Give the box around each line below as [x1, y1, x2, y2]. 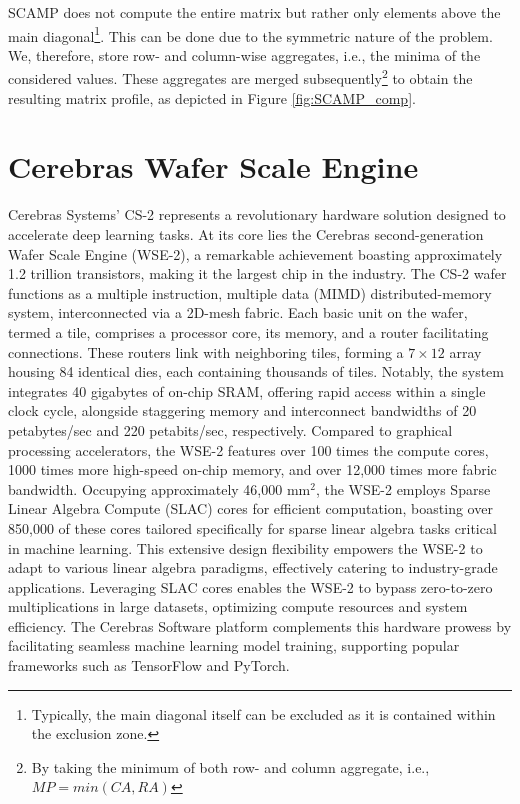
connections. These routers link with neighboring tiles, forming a [8, 341, 404, 362]
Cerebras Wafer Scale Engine [8, 146, 419, 187]
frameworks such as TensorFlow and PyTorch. [8, 655, 290, 676]
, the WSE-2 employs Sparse [315, 478, 491, 499]
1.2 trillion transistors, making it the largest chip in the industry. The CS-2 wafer [8, 263, 507, 284]
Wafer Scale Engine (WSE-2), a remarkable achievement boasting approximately [8, 243, 503, 264]
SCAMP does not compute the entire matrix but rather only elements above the [8, 2, 501, 22]
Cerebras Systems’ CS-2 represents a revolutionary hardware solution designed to [8, 204, 506, 225]
